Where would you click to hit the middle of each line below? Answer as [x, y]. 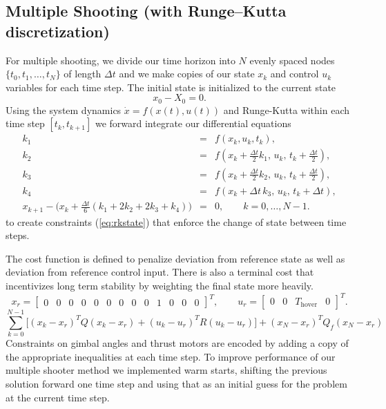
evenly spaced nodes [292, 60]
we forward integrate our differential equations [193, 123]
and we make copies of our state [187, 74]
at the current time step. [58, 397]
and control [295, 74]
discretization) [58, 31]
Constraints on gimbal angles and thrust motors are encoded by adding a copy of [177, 343]
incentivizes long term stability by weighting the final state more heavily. [160, 285]
